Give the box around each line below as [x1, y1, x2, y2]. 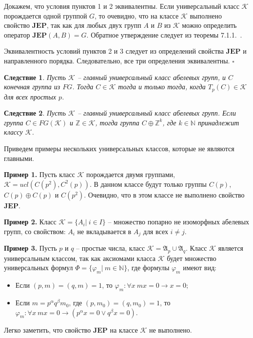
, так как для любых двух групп [46, 20, 141, 30]
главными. [4, 153, 34, 163]
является [218, 243, 244, 253]
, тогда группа [95, 117, 139, 127]
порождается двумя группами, [86, 169, 175, 179]
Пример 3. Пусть [4, 243, 57, 253]
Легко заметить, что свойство [4, 324, 91, 335]
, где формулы [127, 262, 170, 273]
